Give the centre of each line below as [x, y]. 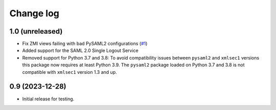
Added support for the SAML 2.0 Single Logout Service [80, 50]
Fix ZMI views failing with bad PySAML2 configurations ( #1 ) [85, 44]
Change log [34, 13]
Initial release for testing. [48, 99]
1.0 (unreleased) [36, 31]
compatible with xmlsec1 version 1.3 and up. [70, 72]
